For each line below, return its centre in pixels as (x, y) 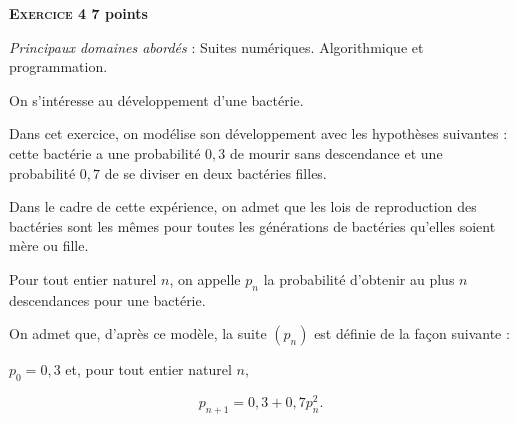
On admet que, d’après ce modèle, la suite (138, 333)
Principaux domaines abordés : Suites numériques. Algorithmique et (216, 46)
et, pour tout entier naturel (148, 369)
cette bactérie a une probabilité (105, 152)
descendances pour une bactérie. (107, 299)
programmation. (58, 66)
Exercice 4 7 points (78, 13)
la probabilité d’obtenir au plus (359, 278)
